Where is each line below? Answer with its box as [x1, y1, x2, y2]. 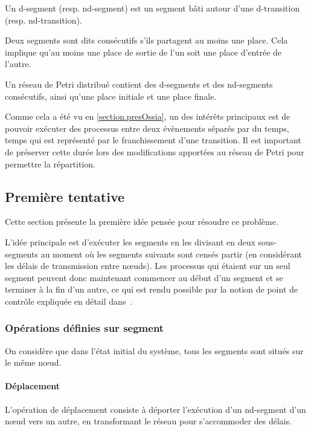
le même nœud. [5, 356, 62, 369]
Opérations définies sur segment [5, 320, 164, 335]
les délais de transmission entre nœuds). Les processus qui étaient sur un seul [5, 259, 290, 272]
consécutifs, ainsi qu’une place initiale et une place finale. [5, 89, 217, 102]
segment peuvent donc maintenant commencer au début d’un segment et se [5, 271, 283, 284]
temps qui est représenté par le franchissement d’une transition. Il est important [5, 134, 301, 146]
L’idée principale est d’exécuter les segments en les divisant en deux [5, 235, 255, 248]
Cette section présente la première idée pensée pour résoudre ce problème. [5, 215, 278, 228]
